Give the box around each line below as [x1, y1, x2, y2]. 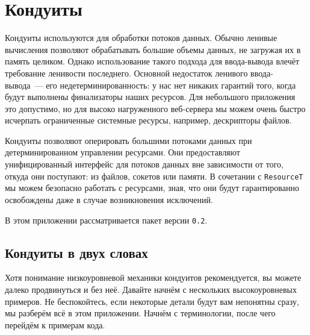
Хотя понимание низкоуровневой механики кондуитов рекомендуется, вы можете [5, 271, 302, 284]
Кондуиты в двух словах [5, 243, 148, 261]
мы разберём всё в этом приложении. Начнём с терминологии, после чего [5, 307, 276, 319]
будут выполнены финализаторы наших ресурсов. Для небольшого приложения [5, 90, 296, 103]
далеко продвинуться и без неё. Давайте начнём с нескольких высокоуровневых [5, 283, 297, 295]
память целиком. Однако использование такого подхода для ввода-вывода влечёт [5, 55, 300, 67]
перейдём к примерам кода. [5, 318, 105, 331]
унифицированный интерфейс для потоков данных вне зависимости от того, [5, 158, 284, 171]
